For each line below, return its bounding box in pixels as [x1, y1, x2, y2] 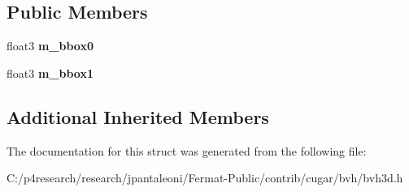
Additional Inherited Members [7, 104, 269, 129]
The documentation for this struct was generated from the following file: [7, 142, 367, 159]
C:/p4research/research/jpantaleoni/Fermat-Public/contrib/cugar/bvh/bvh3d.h [7, 169, 403, 186]
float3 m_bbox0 [7, 37, 94, 54]
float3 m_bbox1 [7, 64, 94, 81]
